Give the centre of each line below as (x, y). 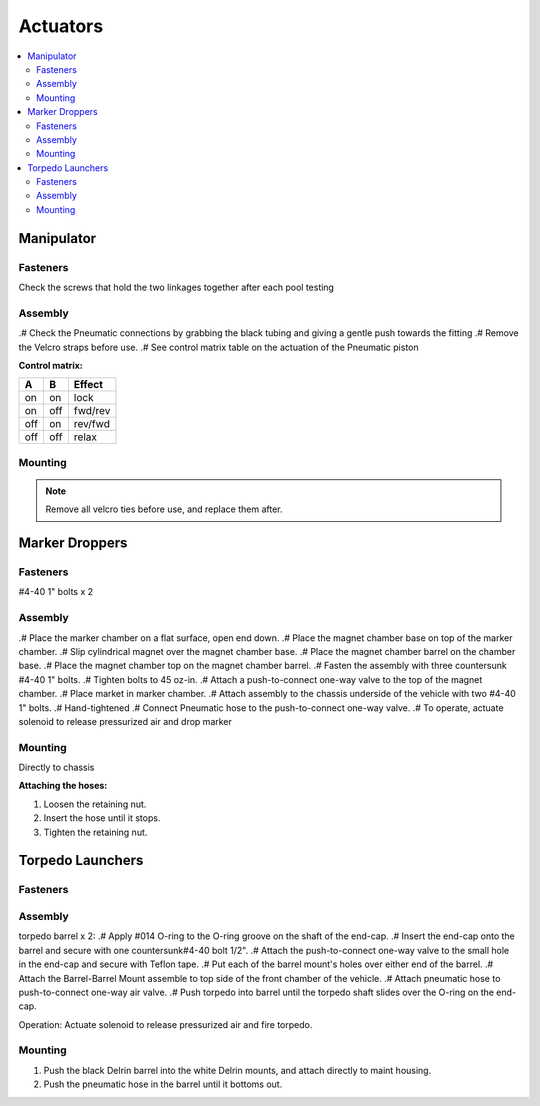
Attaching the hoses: (63, 786)
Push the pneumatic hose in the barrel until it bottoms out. (163, 1084)
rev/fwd (91, 424)
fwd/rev (92, 411)
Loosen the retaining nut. (95, 804)
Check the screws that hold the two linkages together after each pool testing (176, 287)
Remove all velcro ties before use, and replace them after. (164, 509)
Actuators (61, 26)
